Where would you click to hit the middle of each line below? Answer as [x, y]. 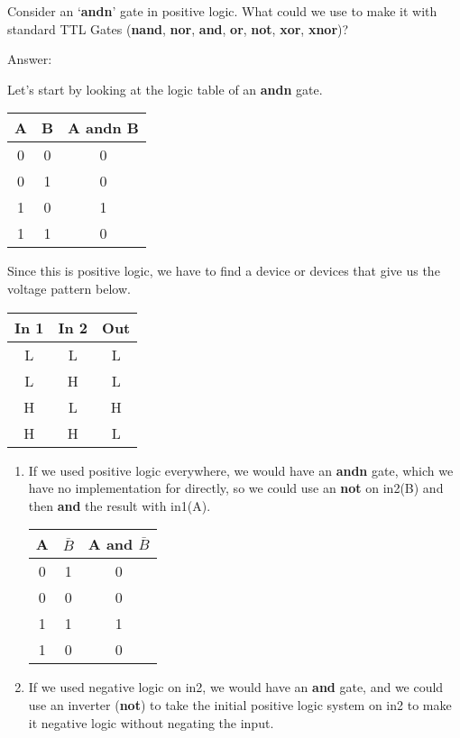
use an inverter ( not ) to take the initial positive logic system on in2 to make [240, 704]
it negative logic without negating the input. [151, 722]
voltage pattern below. [69, 288]
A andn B [103, 128]
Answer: [30, 59]
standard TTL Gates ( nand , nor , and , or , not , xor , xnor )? [178, 28]
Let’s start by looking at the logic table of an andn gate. [165, 89]
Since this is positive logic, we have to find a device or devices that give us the [224, 271]
